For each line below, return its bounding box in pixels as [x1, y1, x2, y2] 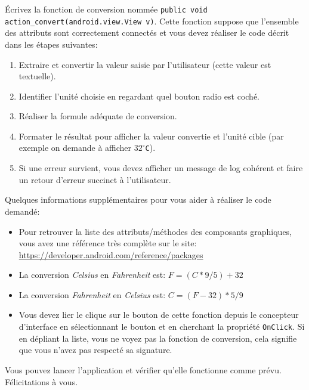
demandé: [5, 205, 40, 217]
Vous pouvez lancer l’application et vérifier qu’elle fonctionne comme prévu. [5, 363, 282, 376]
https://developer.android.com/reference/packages [18, 248, 203, 261]
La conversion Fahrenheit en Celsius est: [18, 288, 166, 301]
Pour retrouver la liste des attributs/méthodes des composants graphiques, [18, 225, 292, 237]
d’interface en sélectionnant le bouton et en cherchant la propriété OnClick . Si [18, 320, 305, 333]
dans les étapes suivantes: [5, 38, 98, 50]
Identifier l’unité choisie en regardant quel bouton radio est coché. [18, 89, 260, 102]
